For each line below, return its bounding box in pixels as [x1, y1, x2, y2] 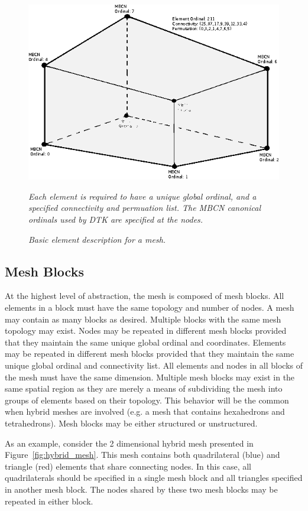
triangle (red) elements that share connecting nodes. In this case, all [5, 460, 251, 472]
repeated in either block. [5, 494, 93, 507]
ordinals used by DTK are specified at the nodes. [28, 213, 203, 226]
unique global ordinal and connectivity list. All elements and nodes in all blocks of [5, 359, 303, 371]
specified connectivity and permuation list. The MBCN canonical [28, 201, 261, 214]
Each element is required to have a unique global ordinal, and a [28, 190, 257, 202]
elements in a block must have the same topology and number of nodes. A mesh [5, 301, 294, 314]
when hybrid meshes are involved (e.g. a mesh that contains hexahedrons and [5, 405, 285, 418]
